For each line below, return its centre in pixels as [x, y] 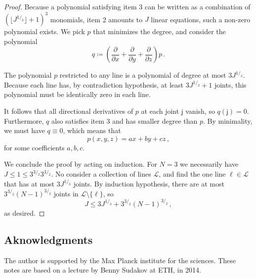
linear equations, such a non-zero [201, 19]
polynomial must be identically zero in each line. [77, 94]
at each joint [160, 111]
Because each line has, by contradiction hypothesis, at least [94, 84]
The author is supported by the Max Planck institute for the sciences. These [120, 260]
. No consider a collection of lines [101, 174]
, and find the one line [192, 174]
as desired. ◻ [24, 212]
